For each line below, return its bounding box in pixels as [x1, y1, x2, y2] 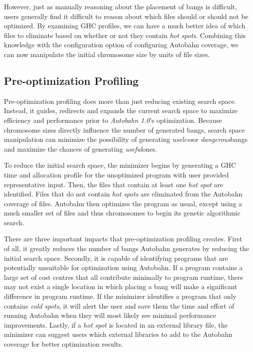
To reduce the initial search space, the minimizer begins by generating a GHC [4, 160, 236, 170]
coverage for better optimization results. [4, 339, 123, 349]
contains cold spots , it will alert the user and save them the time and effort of [4, 300, 235, 311]
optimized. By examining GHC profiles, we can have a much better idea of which [4, 20, 246, 31]
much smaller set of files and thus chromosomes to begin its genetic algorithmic [4, 208, 240, 218]
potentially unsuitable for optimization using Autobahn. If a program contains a [4, 262, 243, 273]
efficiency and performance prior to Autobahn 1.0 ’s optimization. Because [4, 115, 222, 125]
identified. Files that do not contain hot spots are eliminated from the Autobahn [4, 189, 243, 199]
